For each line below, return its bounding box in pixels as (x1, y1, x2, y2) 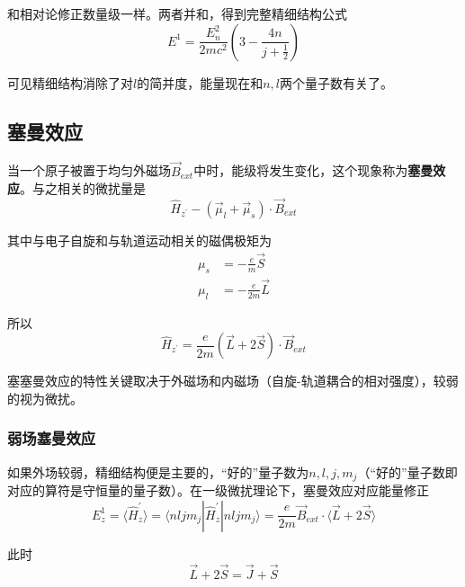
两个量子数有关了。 (280, 73, 394, 92)
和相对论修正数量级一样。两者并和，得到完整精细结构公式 (7, 4, 347, 22)
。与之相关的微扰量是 (20, 179, 146, 198)
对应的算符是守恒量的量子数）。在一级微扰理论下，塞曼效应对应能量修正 (7, 481, 429, 500)
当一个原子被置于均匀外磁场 (7, 161, 171, 180)
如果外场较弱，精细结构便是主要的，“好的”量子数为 (7, 462, 309, 481)
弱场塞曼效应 (7, 427, 96, 449)
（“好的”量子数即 (357, 462, 458, 481)
